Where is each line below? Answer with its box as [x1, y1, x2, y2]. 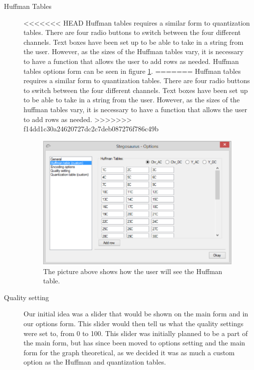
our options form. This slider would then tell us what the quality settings [24, 318, 244, 329]
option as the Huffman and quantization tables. [24, 357, 166, 367]
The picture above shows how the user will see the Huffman [43, 266, 223, 276]
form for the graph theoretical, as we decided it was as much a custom [24, 347, 235, 357]
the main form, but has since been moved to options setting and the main [24, 338, 245, 348]
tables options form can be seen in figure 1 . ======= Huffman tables [24, 65, 241, 76]
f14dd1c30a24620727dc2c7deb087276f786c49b [24, 123, 159, 134]
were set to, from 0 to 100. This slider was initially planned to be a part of [24, 328, 248, 338]
